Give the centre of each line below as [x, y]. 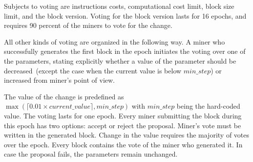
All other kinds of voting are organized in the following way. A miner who [115, 41]
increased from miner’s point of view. [59, 80]
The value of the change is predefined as [64, 96]
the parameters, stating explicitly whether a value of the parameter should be [120, 60]
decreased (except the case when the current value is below [93, 70]
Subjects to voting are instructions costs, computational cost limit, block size [119, 6]
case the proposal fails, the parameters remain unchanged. [91, 154]
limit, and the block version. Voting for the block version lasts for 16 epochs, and [125, 15]
